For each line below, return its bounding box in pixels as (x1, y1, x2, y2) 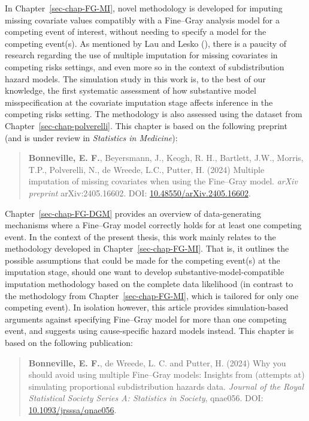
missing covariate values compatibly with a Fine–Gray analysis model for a (5, 13, 280, 26)
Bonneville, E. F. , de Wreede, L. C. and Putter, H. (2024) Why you (28, 356, 286, 369)
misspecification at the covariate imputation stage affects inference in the (5, 95, 273, 108)
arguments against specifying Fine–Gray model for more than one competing (5, 312, 287, 325)
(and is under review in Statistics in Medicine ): (5, 131, 178, 144)
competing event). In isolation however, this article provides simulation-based (5, 301, 289, 313)
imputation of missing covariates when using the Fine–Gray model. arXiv (28, 175, 298, 187)
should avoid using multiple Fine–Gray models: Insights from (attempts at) (28, 368, 305, 381)
